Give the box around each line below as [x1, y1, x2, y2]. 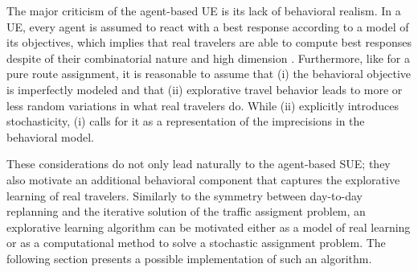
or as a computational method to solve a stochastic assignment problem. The [6, 234, 386, 251]
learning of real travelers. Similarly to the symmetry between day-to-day [6, 187, 363, 204]
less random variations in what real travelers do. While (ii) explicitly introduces [6, 97, 399, 113]
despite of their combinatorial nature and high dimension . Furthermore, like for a [6, 49, 410, 66]
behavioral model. [6, 128, 94, 145]
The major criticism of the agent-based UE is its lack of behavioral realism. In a [6, 2, 401, 19]
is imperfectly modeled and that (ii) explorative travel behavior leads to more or [6, 80, 403, 97]
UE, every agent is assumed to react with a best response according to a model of [6, 18, 409, 35]
